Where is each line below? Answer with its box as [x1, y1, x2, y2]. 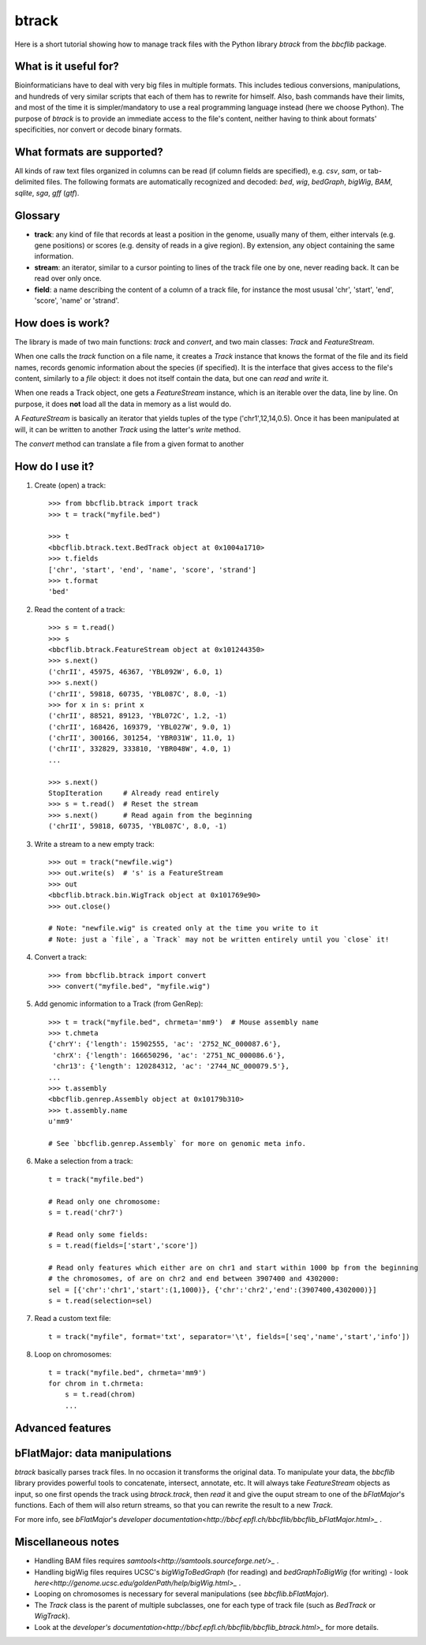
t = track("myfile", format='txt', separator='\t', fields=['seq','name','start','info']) [48, 1332, 410, 1341]
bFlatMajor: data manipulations [14, 1446, 172, 1460]
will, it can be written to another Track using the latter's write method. [14, 424, 241, 434]
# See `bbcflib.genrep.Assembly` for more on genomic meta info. [48, 1139, 307, 1147]
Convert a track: [34, 953, 87, 962]
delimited [14, 177, 45, 187]
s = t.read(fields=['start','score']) [48, 1241, 199, 1250]
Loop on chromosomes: [34, 1349, 112, 1360]
